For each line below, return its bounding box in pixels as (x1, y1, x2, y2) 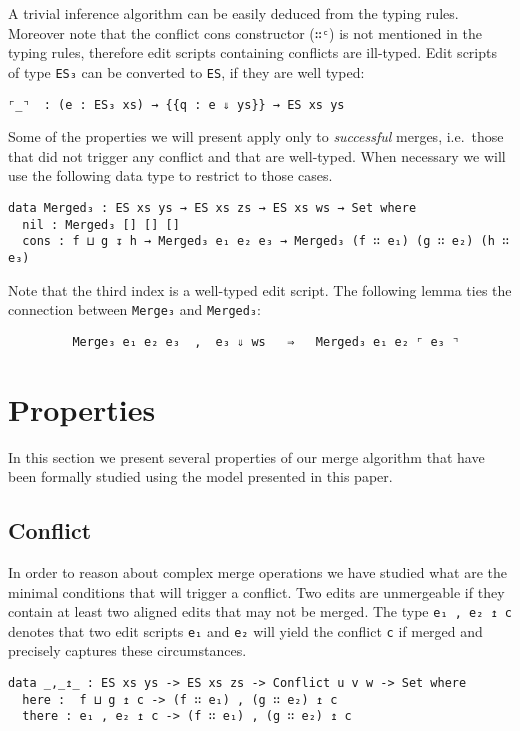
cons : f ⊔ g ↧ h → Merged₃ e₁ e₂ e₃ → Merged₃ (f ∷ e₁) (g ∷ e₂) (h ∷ (22, 234, 510, 249)
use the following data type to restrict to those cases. (8, 165, 333, 186)
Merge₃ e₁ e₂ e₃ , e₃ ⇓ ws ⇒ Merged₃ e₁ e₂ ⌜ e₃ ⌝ (72, 334, 460, 349)
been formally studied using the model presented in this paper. (8, 466, 393, 487)
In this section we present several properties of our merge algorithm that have (8, 446, 485, 467)
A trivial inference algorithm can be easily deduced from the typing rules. (8, 3, 459, 23)
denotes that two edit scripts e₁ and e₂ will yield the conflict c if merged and (8, 620, 483, 641)
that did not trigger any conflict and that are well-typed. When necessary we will (8, 145, 506, 166)
